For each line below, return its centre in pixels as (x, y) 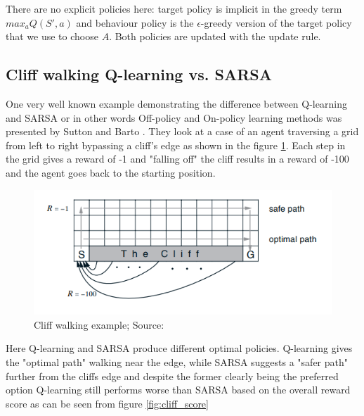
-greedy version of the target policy (276, 22)
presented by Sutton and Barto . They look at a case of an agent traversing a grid (182, 131)
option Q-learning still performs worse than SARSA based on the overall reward (178, 390)
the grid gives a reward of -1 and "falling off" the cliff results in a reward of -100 (177, 159)
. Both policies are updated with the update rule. (215, 36)
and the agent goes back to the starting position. (111, 172)
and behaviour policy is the (135, 22)
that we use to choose (52, 36)
